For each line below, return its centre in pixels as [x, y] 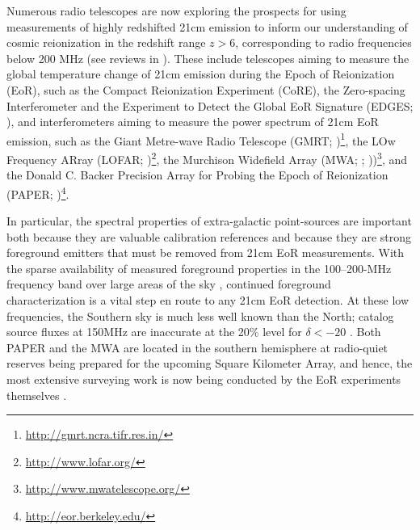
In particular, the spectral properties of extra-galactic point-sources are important [209, 221]
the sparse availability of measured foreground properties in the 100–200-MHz [199, 268]
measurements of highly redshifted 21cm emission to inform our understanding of [207, 26]
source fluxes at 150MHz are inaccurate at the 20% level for [154, 332]
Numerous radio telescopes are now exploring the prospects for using [176, 11]
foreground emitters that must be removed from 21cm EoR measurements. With [206, 252]
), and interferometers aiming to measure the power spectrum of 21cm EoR [193, 122]
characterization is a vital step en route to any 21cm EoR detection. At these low [208, 300]
